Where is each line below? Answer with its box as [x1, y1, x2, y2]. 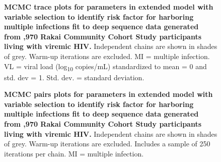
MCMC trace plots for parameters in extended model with [4, 2, 213, 12]
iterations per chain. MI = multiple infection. [4, 148, 144, 158]
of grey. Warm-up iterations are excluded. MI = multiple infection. [4, 50, 210, 61]
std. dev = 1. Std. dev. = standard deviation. [4, 72, 144, 82]
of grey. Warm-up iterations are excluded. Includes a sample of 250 [4, 138, 210, 149]
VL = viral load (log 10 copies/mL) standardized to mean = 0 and [4, 61, 207, 73]
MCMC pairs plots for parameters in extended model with [4, 89, 213, 99]
